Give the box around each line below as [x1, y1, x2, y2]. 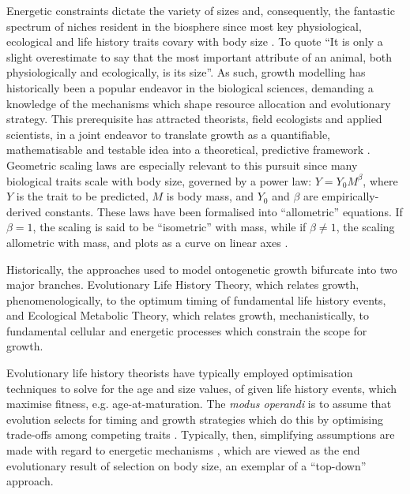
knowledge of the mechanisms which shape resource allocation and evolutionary [6, 95, 391, 111]
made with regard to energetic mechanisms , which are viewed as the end [6, 442, 360, 458]
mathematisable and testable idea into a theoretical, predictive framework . [6, 141, 371, 158]
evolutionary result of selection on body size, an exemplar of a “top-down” [6, 457, 367, 473]
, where [363, 172, 398, 189]
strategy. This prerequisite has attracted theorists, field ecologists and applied [6, 110, 382, 127]
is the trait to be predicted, [16, 188, 149, 204]
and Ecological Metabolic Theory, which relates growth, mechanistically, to [6, 307, 369, 324]
